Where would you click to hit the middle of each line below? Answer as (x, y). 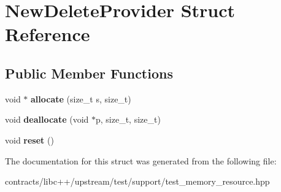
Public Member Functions (89, 73)
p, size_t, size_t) (128, 119)
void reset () (29, 140)
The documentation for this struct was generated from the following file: (141, 160)
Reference (48, 34)
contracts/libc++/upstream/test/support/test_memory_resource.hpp (137, 181)
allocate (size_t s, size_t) (81, 98)
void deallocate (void (47, 119)
